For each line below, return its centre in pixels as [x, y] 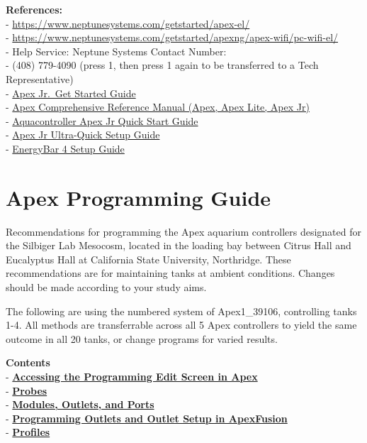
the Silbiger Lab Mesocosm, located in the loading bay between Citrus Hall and [179, 245]
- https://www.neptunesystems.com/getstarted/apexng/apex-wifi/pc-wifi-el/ [172, 37]
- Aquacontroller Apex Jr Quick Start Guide [102, 120]
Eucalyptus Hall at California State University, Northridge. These [148, 259]
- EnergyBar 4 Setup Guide [65, 148]
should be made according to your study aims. [106, 287]
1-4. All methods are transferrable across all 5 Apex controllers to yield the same [181, 325]
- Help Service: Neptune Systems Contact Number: [116, 51]
